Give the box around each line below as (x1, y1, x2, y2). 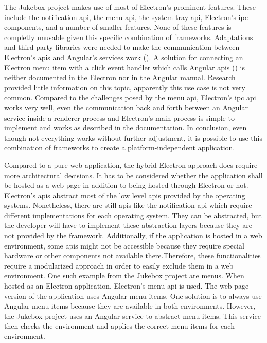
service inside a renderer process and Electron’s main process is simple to (4, 112, 235, 123)
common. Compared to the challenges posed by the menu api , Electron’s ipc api (4, 92, 256, 103)
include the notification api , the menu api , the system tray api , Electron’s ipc (4, 11, 248, 22)
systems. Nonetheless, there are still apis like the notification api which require (4, 200, 252, 211)
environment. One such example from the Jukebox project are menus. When (4, 270, 244, 281)
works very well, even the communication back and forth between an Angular (4, 102, 248, 112)
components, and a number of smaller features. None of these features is (4, 22, 232, 32)
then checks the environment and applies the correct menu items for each (4, 320, 235, 331)
